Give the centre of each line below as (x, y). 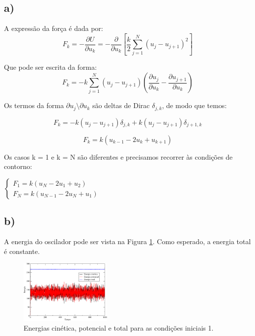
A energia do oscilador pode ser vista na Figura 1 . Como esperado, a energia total (127, 241)
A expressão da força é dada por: (54, 28)
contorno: (18, 166)
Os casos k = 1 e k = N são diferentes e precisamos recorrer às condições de (118, 156)
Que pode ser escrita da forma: (50, 67)
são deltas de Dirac (121, 105)
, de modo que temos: (194, 105)
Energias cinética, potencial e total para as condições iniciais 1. (119, 327)
